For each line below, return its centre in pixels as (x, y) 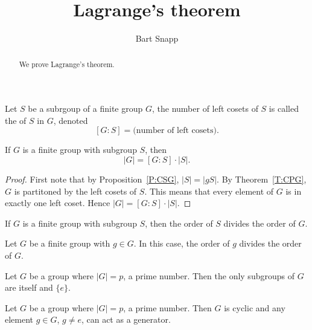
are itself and (29, 287)
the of (16, 120)
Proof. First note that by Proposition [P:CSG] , (92, 179)
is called (284, 108)
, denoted (71, 120)
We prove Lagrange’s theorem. (67, 64)
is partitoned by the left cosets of (75, 191)
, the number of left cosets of (205, 108)
